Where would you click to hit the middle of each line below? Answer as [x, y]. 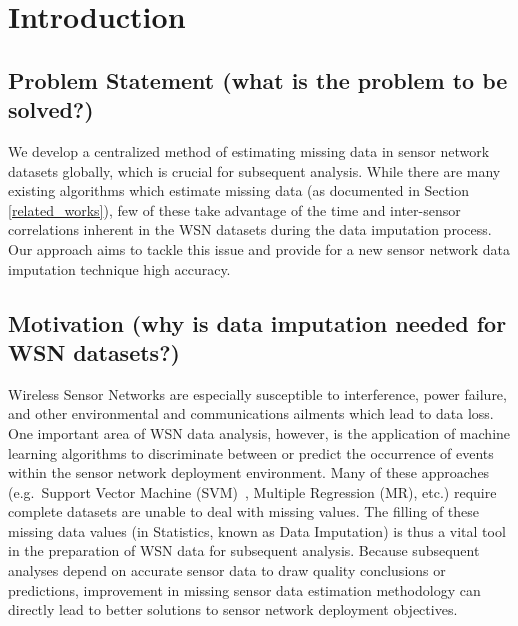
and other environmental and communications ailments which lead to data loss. [251, 413]
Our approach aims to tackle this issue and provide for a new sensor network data [259, 248]
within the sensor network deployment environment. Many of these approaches [249, 472]
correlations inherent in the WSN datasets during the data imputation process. [250, 229]
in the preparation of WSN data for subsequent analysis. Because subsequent [244, 550]
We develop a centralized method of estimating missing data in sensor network [249, 150]
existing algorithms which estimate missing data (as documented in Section [238, 190]
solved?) [51, 109]
